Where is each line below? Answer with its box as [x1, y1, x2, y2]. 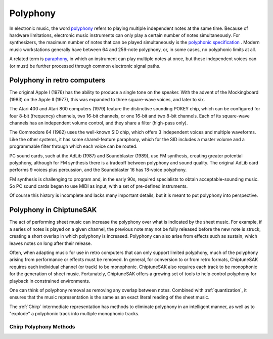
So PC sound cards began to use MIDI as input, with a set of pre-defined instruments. [9, 183, 188, 189]
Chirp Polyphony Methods [9, 323, 75, 330]
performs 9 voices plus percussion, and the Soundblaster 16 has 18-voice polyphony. [9, 167, 187, 173]
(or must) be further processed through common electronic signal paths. [9, 63, 161, 69]
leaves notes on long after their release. [9, 240, 92, 246]
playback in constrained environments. [9, 278, 90, 284]
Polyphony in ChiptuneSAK [9, 205, 97, 215]
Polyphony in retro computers [9, 76, 106, 84]
